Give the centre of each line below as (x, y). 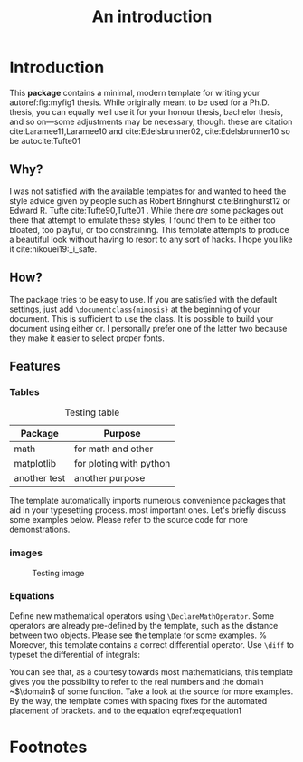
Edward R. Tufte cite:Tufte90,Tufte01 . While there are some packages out (147, 210)
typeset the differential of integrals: (75, 654)
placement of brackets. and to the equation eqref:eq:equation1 (126, 710)
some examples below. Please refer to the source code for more (129, 520)
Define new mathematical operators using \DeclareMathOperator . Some (142, 616)
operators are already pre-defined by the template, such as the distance (144, 625)
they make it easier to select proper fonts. (87, 338)
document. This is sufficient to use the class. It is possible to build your (142, 318)
